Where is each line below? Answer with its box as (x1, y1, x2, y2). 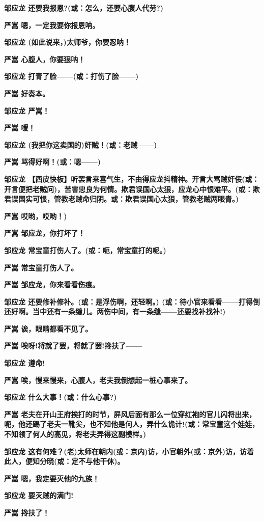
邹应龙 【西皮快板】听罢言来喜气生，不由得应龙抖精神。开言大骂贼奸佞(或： (4, 173, 259, 184)
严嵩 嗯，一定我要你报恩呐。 (4, 19, 100, 30)
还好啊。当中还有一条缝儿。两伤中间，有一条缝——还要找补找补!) (4, 306, 226, 317)
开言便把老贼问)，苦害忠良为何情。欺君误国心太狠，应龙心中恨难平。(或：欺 (4, 183, 260, 194)
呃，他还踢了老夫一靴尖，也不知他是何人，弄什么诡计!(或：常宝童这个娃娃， (4, 419, 259, 429)
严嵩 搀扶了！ (4, 507, 50, 517)
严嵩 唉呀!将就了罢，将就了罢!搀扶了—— (4, 340, 142, 351)
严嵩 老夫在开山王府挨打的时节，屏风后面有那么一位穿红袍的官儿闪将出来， (4, 408, 256, 419)
